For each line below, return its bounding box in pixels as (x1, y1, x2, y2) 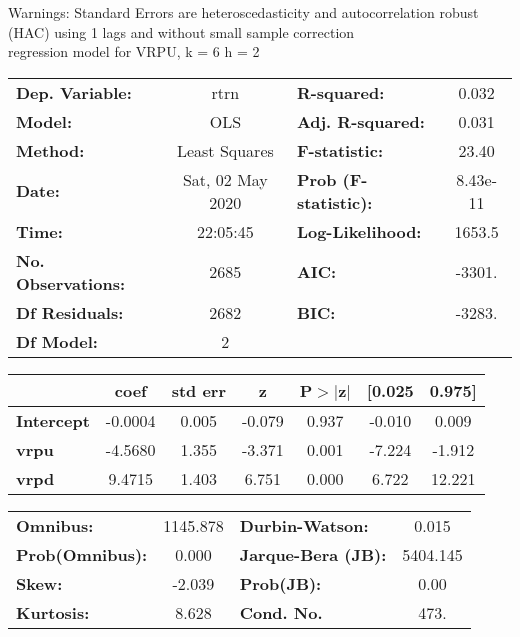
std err (171, 378, 226, 402)
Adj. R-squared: (296, 109, 425, 133)
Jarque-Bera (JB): (239, 542, 387, 566)
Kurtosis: (16, 600, 90, 624)
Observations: (16, 271, 126, 295)
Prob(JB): (239, 571, 322, 595)
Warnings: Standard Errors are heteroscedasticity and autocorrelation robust (8, 2, 479, 22)
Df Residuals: (16, 300, 124, 324)
